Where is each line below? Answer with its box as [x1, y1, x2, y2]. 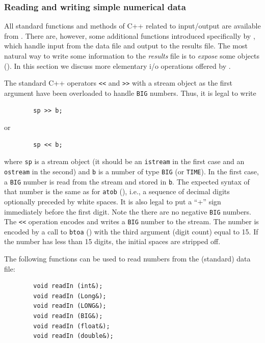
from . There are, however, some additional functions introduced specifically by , [4, 30, 255, 41]
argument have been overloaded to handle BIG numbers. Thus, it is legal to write [4, 87, 256, 98]
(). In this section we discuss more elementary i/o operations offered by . [4, 60, 231, 71]
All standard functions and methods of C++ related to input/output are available [4, 20, 261, 31]
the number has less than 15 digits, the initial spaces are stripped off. [4, 236, 221, 247]
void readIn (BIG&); [33, 312, 103, 320]
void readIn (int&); [33, 282, 103, 290]
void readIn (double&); [33, 332, 114, 340]
